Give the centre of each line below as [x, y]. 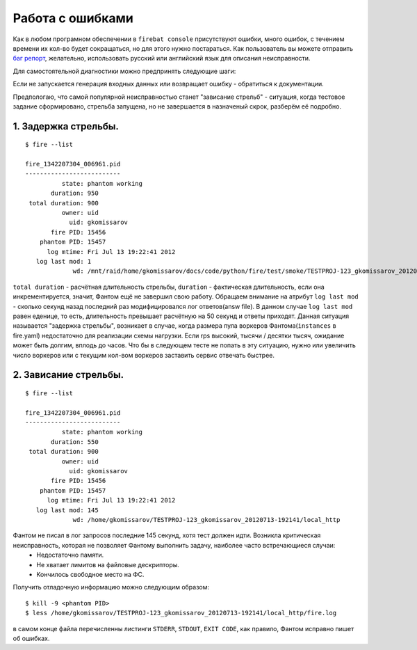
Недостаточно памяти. [70, 555]
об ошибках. [31, 638]
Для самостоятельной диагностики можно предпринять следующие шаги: [124, 71]
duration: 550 [75, 442]
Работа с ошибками [73, 18]
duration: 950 [75, 193]
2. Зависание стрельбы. [68, 375]
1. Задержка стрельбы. [66, 126]
